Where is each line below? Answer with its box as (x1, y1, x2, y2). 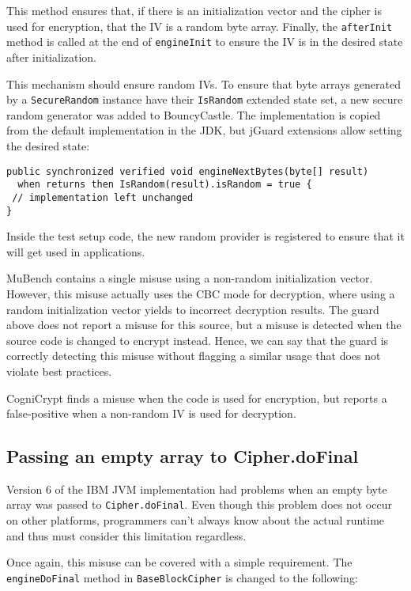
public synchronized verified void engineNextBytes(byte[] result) (6, 165, 369, 177)
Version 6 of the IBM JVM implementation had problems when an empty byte (6, 480, 387, 497)
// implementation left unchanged (12, 191, 194, 203)
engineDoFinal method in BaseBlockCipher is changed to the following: (6, 569, 358, 585)
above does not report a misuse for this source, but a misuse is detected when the (6, 316, 402, 333)
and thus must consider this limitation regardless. (6, 527, 247, 544)
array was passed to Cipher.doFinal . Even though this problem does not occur (6, 496, 392, 513)
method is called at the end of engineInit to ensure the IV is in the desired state (6, 33, 403, 50)
